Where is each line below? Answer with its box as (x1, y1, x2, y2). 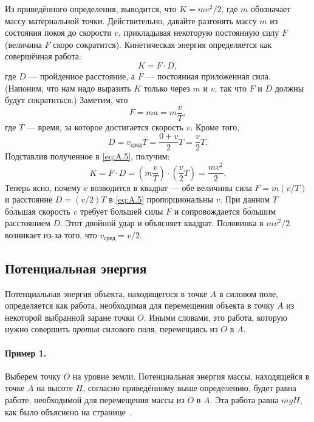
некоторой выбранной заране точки (5, 310, 135, 323)
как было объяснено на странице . (5, 405, 132, 418)
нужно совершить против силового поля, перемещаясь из (5, 323, 218, 335)
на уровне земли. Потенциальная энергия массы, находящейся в (72, 369, 310, 382)
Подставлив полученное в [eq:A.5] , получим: (5, 150, 170, 162)
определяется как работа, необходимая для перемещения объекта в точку (5, 299, 275, 312)
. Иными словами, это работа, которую (143, 310, 288, 323)
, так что (214, 81, 247, 94)
